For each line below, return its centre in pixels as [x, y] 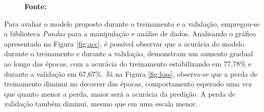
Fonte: [36, 6]
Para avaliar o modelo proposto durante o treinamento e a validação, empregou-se [132, 23]
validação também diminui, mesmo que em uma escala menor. [101, 104]
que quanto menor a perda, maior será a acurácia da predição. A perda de [120, 93]
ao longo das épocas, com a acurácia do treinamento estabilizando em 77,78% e [128, 63]
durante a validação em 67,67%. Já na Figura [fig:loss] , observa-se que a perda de [131, 73]
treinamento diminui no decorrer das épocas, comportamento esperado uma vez [128, 84]
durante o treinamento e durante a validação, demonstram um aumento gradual [129, 53]
